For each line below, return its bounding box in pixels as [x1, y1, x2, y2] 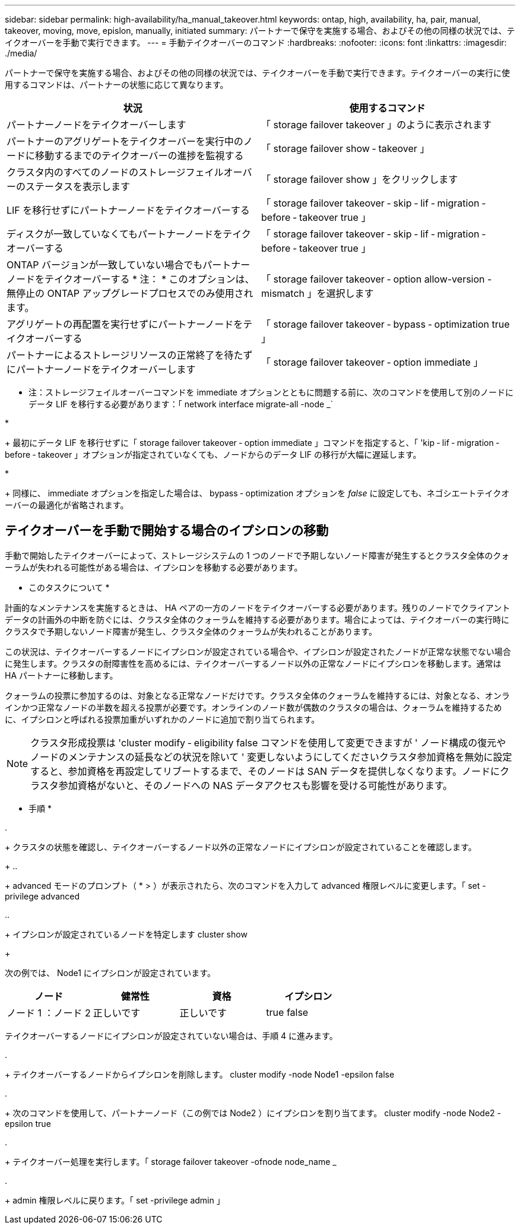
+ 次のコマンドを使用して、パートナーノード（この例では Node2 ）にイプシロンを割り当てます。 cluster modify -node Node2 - [5, 1107, 502, 1118]
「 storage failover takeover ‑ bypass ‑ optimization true [261, 318, 510, 330]
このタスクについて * [28, 582, 110, 593]
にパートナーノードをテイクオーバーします [7, 363, 196, 375]
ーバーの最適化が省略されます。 [5, 500, 129, 510]
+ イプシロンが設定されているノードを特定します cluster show [5, 929, 248, 939]
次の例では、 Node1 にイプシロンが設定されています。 [5, 967, 215, 978]
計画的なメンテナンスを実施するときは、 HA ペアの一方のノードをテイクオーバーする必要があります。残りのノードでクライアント [5, 602, 511, 613]
